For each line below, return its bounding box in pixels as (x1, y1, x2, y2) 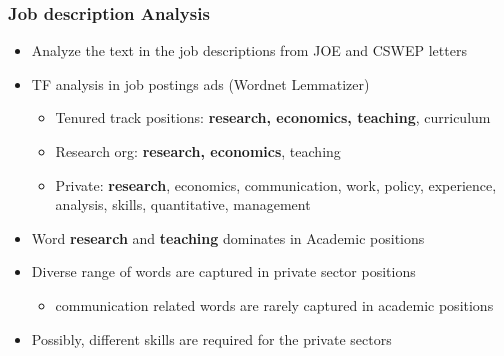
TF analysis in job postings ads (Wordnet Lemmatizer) (31, 73, 370, 94)
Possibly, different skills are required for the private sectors (31, 328, 392, 349)
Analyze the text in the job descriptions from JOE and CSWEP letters (31, 40, 467, 61)
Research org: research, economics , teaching (55, 141, 341, 161)
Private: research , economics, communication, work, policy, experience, (55, 174, 497, 195)
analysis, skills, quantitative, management (55, 194, 311, 215)
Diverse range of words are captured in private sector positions (31, 261, 416, 282)
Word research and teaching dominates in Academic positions (31, 227, 425, 248)
